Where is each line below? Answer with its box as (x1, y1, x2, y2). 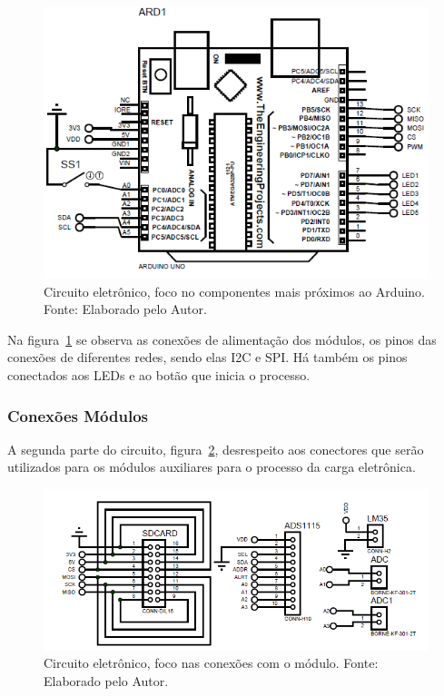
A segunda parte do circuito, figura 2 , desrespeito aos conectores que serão (7, 439, 424, 458)
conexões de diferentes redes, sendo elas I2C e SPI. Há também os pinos (7, 348, 408, 367)
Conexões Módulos (7, 404, 149, 426)
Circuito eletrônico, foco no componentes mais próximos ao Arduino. (44, 281, 425, 300)
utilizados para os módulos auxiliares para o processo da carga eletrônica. (7, 457, 416, 476)
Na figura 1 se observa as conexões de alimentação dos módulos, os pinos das (7, 329, 437, 348)
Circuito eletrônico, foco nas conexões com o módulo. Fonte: (44, 653, 379, 672)
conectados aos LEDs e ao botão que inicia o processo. (7, 366, 311, 385)
